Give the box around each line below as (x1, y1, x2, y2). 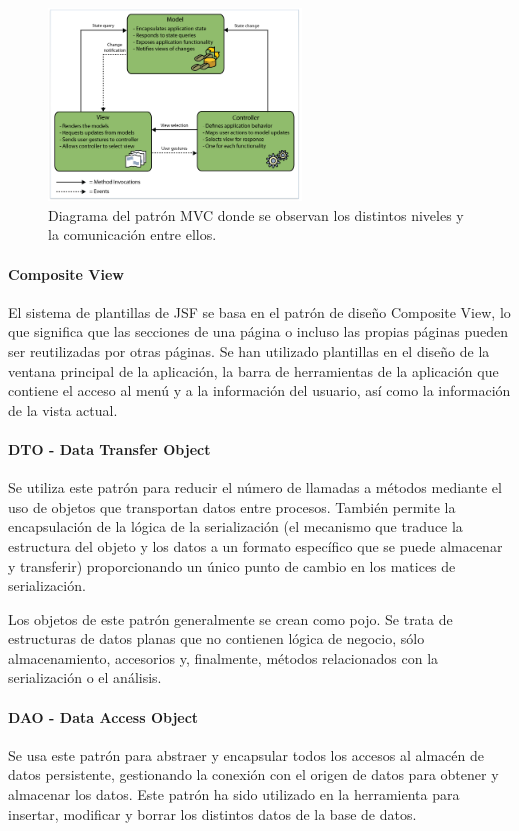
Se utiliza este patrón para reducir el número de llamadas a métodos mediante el (8, 477, 502, 498)
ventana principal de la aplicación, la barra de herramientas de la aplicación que (8, 360, 499, 381)
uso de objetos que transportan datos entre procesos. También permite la (8, 496, 456, 517)
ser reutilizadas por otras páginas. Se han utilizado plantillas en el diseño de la (8, 340, 490, 361)
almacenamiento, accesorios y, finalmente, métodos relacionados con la (8, 647, 439, 668)
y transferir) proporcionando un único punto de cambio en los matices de (8, 555, 456, 576)
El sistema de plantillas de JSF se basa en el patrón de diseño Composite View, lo (8, 301, 511, 322)
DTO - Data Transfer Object (8, 438, 211, 459)
